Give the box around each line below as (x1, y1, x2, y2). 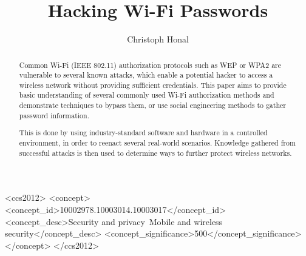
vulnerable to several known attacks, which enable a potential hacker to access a (19, 70, 273, 80)
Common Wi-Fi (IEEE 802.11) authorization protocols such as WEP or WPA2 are (19, 59, 282, 70)
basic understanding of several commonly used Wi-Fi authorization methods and (19, 90, 274, 100)
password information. (19, 110, 89, 120)
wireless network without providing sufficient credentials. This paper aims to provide (19, 79, 287, 90)
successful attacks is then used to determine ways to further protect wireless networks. (19, 147, 292, 158)
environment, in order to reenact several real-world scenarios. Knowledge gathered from (19, 138, 296, 147)
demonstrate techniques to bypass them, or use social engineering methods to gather (19, 100, 286, 110)
